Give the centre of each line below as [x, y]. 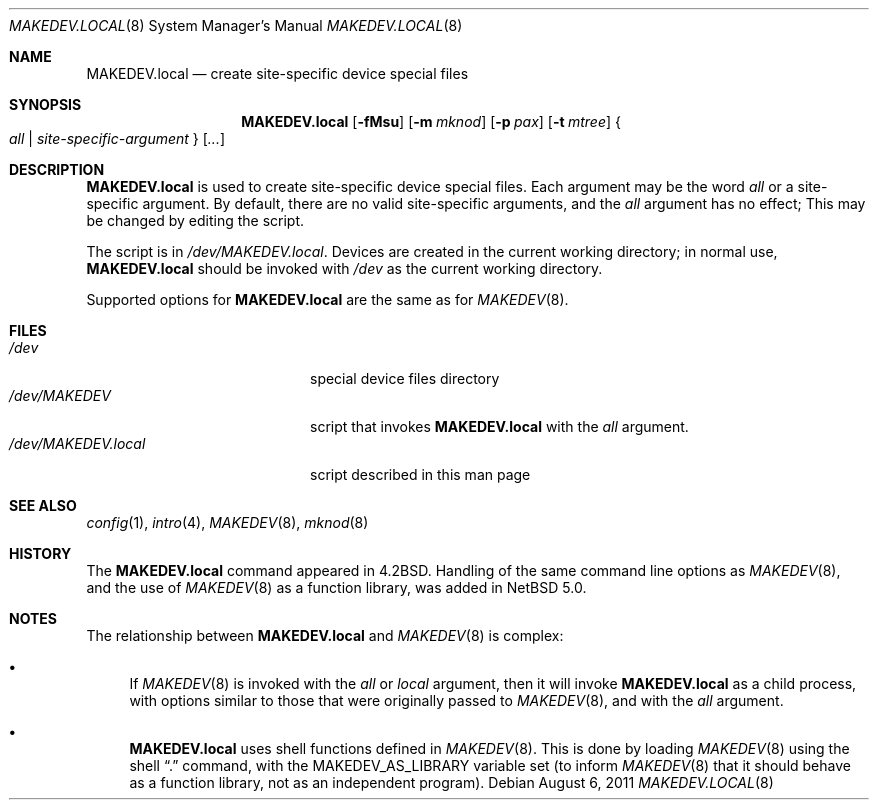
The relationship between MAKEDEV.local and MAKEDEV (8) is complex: [325, 635]
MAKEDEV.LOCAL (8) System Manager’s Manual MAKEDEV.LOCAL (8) [236, 25]
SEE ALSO [43, 505]
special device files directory [405, 378]
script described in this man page [420, 474]
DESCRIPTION [57, 169]
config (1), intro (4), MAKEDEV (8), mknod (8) [227, 522]
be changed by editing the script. [195, 220]
